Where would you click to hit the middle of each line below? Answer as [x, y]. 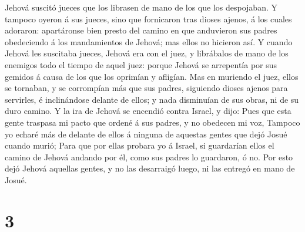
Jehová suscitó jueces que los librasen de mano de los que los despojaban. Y [141, 7]
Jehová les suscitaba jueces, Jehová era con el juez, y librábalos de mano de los [147, 53]
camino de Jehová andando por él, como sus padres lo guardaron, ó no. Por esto [149, 157]
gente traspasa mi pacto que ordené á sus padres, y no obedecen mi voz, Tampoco [152, 122]
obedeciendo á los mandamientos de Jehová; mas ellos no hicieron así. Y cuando [149, 41]
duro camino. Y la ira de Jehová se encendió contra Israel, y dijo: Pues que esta [148, 111]
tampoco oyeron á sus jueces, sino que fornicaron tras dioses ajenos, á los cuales [148, 19]
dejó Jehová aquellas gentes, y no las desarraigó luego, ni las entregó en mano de [150, 168]
